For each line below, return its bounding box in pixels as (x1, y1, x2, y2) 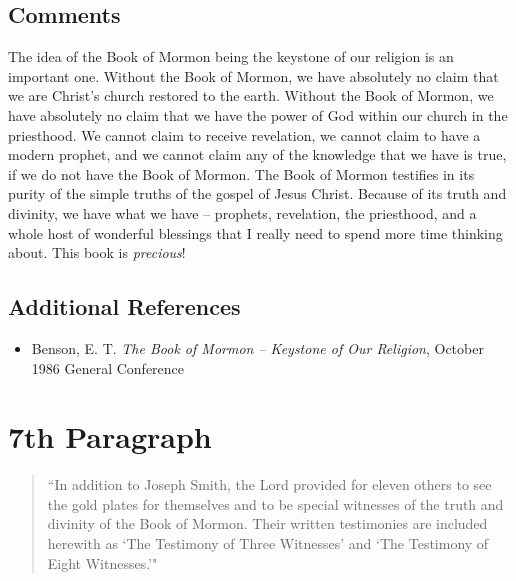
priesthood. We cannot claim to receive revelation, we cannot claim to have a (8, 124, 481, 145)
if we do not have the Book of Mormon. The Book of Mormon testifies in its (8, 163, 475, 184)
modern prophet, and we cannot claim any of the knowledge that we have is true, (8, 144, 507, 165)
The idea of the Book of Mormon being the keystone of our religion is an (8, 46, 454, 67)
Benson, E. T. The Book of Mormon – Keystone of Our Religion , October (31, 337, 484, 358)
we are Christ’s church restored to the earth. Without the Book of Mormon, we (8, 85, 494, 106)
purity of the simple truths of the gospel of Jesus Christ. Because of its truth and (8, 183, 507, 204)
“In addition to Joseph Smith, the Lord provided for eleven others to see (47, 474, 492, 495)
